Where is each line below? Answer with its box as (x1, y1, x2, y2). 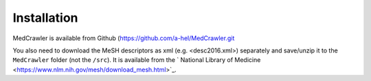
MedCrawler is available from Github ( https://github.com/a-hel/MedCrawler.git (12, 34, 235, 42)
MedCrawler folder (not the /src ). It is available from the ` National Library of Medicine (12, 56, 261, 64)
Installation (12, 10, 78, 25)
